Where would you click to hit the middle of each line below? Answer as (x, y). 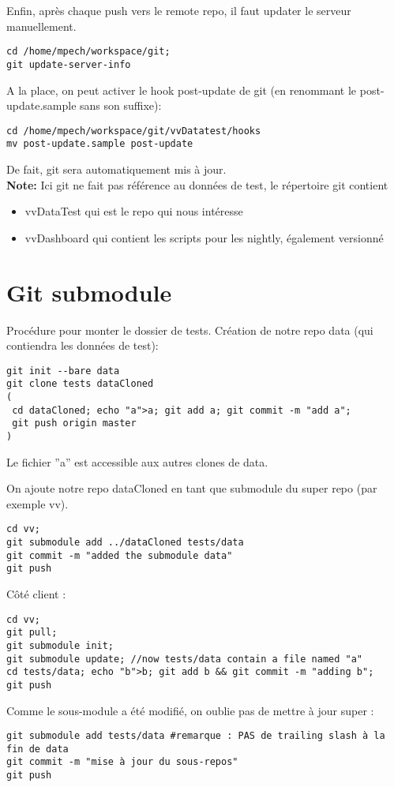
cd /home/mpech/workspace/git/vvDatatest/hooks (134, 131)
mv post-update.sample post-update (100, 144)
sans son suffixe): (121, 105)
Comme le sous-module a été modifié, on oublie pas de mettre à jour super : (190, 710)
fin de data (38, 749)
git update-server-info (69, 64)
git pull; (32, 633)
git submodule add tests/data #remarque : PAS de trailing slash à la (196, 736)
